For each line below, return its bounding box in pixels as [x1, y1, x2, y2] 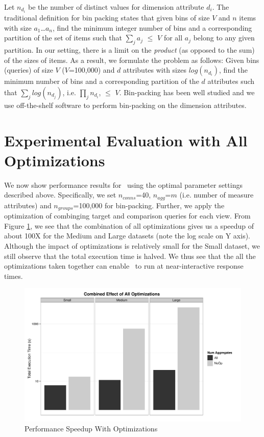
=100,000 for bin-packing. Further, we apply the [73, 200, 225, 210]
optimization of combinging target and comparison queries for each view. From [4, 210, 251, 221]
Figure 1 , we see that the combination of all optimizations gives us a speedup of [4, 220, 254, 231]
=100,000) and [68, 64, 115, 75]
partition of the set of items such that [4, 32, 122, 43]
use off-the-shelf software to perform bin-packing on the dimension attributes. [4, 99, 247, 110]
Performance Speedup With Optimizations [25, 423, 158, 434]
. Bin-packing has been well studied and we [119, 86, 255, 97]
